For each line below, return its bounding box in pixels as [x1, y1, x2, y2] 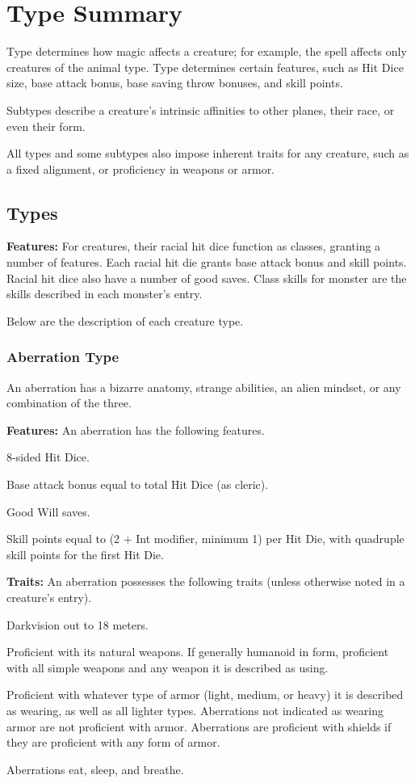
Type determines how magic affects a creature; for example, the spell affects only [6, 43, 407, 60]
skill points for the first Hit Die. [6, 545, 164, 562]
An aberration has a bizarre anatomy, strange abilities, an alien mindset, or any [6, 378, 401, 395]
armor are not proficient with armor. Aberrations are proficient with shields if [6, 718, 392, 735]
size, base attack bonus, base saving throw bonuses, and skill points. [6, 74, 343, 91]
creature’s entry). [6, 589, 92, 606]
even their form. [6, 117, 86, 134]
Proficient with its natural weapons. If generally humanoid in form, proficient [6, 643, 389, 660]
